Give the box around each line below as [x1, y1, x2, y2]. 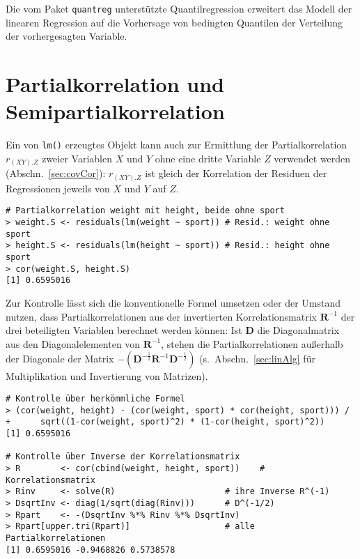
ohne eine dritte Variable [155, 151, 261, 165]
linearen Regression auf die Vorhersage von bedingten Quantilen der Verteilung [6, 15, 343, 29]
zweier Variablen [42, 151, 112, 165]
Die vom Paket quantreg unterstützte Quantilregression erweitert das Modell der [6, 1, 352, 15]
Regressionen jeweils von [6, 181, 110, 195]
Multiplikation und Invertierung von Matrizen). [6, 369, 208, 383]
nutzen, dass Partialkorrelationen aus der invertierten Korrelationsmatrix [6, 309, 317, 323]
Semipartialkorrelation [6, 97, 225, 125]
